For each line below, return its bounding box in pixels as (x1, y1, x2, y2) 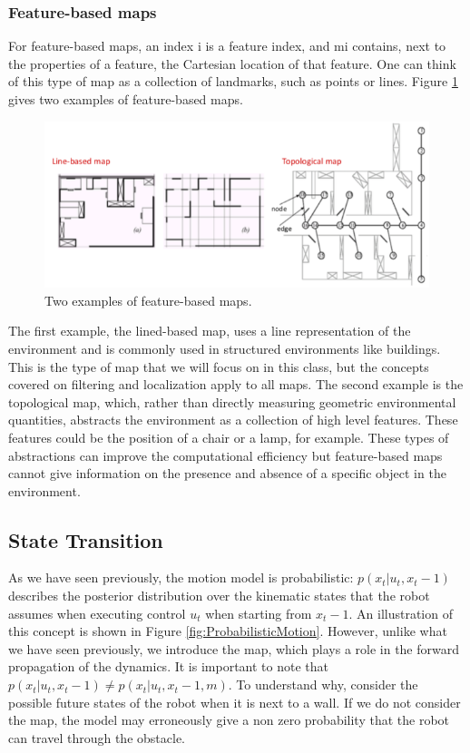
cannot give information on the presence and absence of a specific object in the (8, 464, 446, 483)
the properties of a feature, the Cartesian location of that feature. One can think (8, 54, 456, 73)
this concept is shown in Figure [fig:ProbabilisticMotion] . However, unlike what (8, 621, 447, 641)
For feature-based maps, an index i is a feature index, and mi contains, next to (8, 36, 446, 55)
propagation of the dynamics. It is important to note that (8, 657, 328, 676)
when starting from (205, 603, 312, 622)
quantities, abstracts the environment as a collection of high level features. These (8, 410, 458, 429)
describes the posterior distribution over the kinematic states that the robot (8, 586, 430, 605)
